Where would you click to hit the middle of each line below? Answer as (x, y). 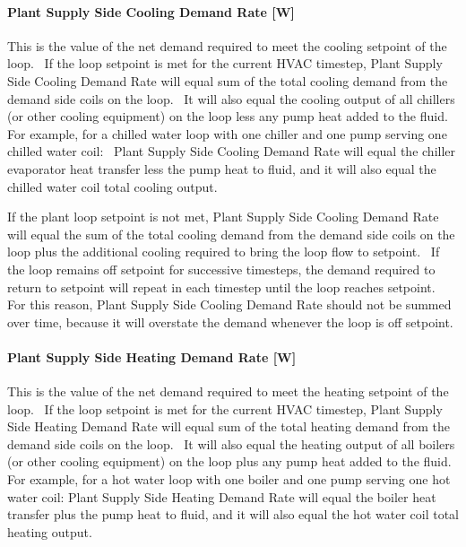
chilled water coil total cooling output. (112, 186)
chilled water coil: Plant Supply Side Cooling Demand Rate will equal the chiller (232, 151)
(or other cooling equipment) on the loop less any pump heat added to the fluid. (228, 116)
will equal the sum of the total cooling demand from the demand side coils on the (231, 234)
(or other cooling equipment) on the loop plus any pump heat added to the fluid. (229, 461)
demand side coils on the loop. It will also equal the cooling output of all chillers (231, 98)
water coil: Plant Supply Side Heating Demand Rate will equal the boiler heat (222, 496)
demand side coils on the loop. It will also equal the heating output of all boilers (231, 443)
